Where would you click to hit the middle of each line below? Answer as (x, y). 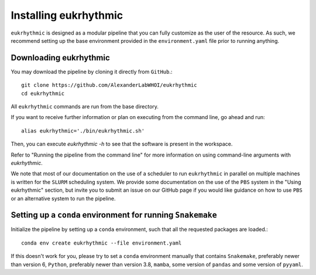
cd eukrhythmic (43, 93)
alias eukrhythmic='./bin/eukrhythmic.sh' (83, 131)
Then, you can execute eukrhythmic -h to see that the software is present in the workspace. (122, 144)
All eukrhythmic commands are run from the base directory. (85, 107)
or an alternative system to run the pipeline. (63, 198)
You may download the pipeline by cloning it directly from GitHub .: (92, 72)
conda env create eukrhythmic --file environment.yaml (102, 243)
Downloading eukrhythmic (61, 58)
